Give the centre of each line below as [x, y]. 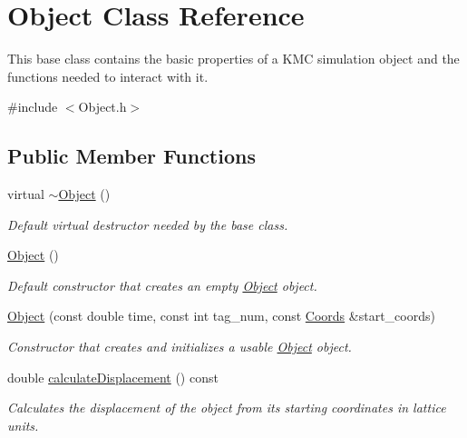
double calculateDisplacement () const [113, 377]
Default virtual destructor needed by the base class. [148, 224]
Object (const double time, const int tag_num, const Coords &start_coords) [221, 316]
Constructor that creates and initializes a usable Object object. [180, 347]
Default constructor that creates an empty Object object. [162, 285]
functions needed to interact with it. [108, 76]
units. [23, 425]
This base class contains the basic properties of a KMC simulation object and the [233, 59]
